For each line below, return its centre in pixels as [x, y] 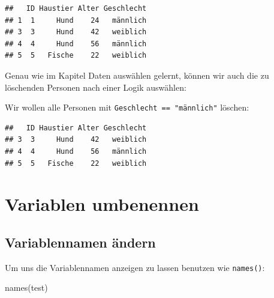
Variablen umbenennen [102, 204]
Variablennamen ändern [80, 242]
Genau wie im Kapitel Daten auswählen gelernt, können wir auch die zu [137, 75]
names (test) [26, 287]
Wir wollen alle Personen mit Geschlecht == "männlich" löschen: [127, 107]
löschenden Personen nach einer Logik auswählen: [96, 87]
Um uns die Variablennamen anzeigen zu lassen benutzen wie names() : [135, 267]
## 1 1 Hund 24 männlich [76, 20]
